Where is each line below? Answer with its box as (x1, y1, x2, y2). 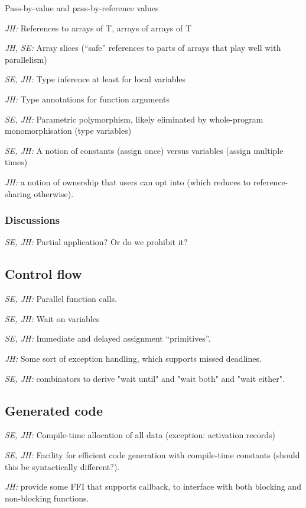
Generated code (5, 401, 103, 419)
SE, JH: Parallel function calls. (5, 292, 117, 305)
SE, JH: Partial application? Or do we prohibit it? (5, 236, 188, 248)
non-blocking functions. (5, 491, 89, 504)
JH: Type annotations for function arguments (5, 92, 170, 105)
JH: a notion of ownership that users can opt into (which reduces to (5, 175, 251, 188)
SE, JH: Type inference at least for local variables (5, 73, 186, 85)
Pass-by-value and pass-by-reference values (5, 2, 159, 14)
